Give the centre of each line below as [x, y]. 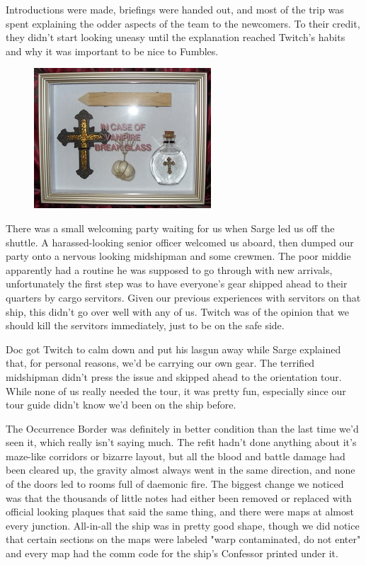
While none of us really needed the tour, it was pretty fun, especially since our [176, 390]
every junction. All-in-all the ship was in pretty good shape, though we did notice [183, 525]
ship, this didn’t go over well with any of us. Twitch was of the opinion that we [177, 311]
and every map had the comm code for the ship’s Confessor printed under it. [172, 553]
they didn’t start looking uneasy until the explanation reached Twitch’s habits [176, 37]
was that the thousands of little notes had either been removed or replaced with [179, 497]
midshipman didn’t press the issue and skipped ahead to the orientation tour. [174, 376]
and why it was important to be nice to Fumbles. [112, 51]
